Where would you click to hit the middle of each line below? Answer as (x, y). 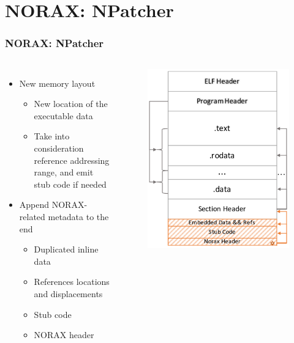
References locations (72, 282)
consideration (59, 148)
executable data (63, 115)
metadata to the (78, 216)
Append (34, 205)
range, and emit (64, 172)
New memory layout (57, 83)
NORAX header (64, 335)
